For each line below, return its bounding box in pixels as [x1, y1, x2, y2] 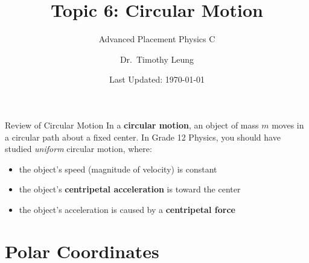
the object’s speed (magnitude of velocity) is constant [19, 162, 217, 175]
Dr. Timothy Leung [119, 52, 194, 65]
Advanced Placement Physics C [98, 33, 215, 45]
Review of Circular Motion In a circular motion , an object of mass [5, 118, 259, 131]
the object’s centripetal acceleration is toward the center [19, 183, 241, 195]
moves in [272, 118, 304, 131]
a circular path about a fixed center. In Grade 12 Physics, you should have [5, 130, 281, 143]
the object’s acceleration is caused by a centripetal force [19, 203, 235, 215]
